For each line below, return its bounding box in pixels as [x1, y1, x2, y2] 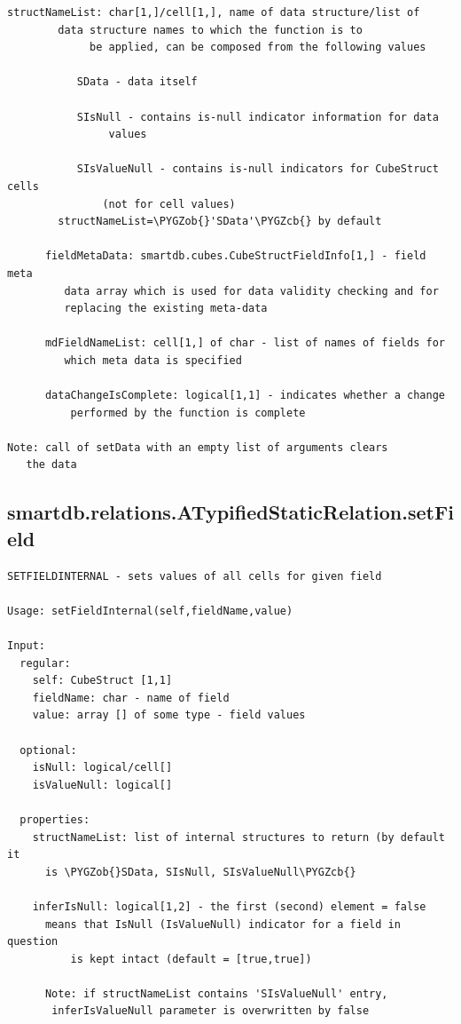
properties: [20, 813, 90, 826]
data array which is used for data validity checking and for [64, 284, 439, 298]
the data [26, 458, 77, 472]
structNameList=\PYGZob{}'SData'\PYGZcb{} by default [58, 215, 382, 228]
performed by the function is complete [70, 406, 306, 419]
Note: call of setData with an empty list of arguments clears [7, 441, 388, 454]
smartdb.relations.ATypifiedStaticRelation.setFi [7, 498, 454, 526]
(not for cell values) [102, 197, 236, 210]
